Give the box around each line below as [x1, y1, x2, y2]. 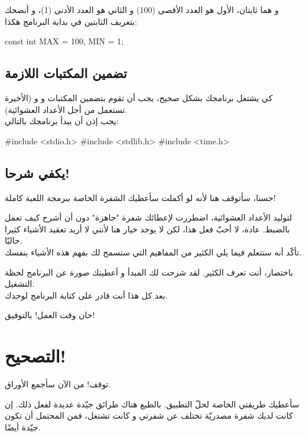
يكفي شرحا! [5, 163, 70, 182]
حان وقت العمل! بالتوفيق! [5, 309, 95, 321]
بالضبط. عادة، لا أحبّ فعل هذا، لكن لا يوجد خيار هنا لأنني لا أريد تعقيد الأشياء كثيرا [5, 222, 290, 235]
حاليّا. [5, 234, 22, 247]
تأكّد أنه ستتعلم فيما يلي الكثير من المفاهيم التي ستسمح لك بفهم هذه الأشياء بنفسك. [5, 245, 302, 258]
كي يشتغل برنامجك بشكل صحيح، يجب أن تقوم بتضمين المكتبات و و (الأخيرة [5, 91, 273, 103]
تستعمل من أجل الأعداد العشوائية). [5, 103, 128, 115]
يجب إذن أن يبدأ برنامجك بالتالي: [5, 115, 119, 127]
